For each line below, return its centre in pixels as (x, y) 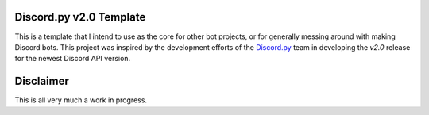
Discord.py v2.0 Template (80, 17)
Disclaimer (42, 81)
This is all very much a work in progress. (81, 100)
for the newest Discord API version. (73, 59)
